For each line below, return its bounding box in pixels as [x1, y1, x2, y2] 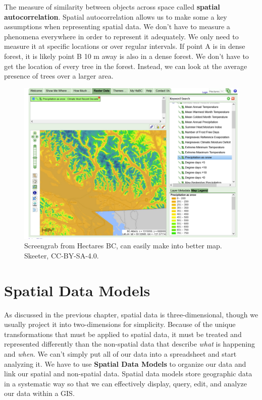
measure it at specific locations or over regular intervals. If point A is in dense [4, 41, 245, 51]
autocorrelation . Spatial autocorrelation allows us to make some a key [4, 11, 227, 22]
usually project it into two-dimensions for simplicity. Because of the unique [4, 319, 236, 329]
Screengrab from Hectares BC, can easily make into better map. [24, 240, 222, 251]
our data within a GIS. [4, 388, 75, 398]
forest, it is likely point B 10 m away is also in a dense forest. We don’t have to [4, 50, 249, 61]
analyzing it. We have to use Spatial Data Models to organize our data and [4, 358, 246, 369]
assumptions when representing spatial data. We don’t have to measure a [4, 21, 230, 32]
